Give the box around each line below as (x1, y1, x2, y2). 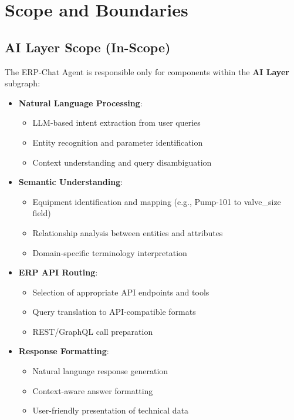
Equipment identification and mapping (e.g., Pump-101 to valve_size (32, 195, 281, 207)
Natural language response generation (32, 365, 168, 377)
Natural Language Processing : (18, 96, 143, 109)
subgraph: (5, 77, 40, 89)
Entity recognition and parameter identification (32, 136, 203, 148)
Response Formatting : (18, 345, 109, 357)
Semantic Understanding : (18, 176, 123, 188)
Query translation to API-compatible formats (32, 305, 196, 318)
